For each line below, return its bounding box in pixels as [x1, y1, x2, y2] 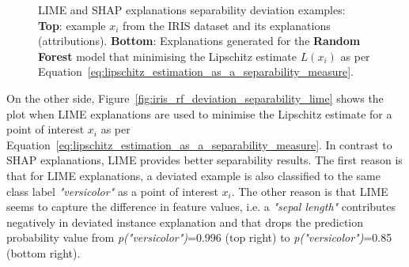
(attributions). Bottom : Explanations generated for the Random [38, 32, 361, 49]
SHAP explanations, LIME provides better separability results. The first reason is [6, 152, 403, 168]
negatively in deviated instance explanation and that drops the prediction [6, 213, 364, 230]
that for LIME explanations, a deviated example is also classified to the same [6, 167, 381, 183]
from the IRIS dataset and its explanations [123, 17, 331, 33]
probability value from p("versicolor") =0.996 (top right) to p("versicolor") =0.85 [6, 229, 392, 246]
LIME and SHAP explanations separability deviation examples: [38, 2, 346, 17]
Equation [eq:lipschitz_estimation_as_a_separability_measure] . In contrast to [6, 136, 392, 152]
